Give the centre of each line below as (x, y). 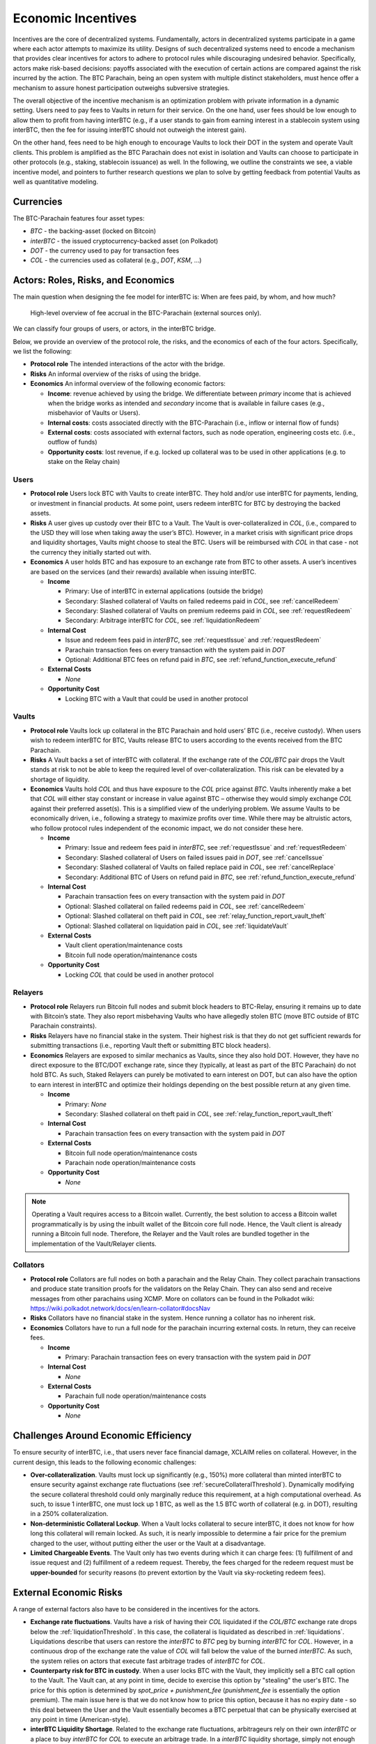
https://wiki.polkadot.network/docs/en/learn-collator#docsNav (120, 1308)
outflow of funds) (72, 442)
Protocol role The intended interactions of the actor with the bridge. (128, 364)
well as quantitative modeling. (56, 182)
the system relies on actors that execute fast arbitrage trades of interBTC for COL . (148, 1661)
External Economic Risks (68, 1592)
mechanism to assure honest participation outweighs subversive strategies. (121, 88)
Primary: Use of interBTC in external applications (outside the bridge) (164, 591)
